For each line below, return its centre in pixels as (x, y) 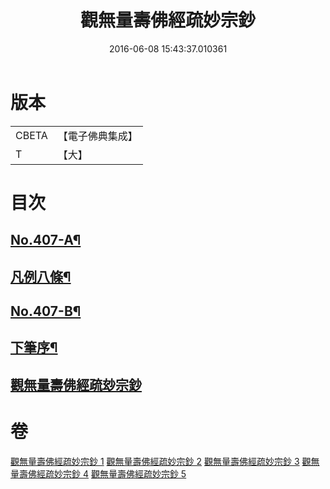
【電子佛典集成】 (97, 136)
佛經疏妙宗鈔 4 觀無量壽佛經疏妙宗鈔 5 (107, 473)
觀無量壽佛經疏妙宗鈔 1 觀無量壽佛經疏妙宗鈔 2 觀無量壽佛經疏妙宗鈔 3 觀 (161, 461)
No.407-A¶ (46, 240)
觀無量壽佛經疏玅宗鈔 (76, 384)
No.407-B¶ (46, 311)
